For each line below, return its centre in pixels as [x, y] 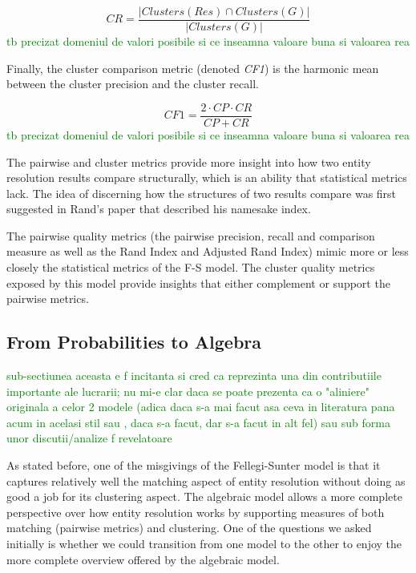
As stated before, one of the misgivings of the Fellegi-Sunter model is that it [194, 465]
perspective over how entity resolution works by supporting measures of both [196, 512]
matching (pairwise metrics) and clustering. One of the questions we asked [189, 528]
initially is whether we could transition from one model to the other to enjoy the [204, 543]
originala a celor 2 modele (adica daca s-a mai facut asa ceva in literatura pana [201, 407]
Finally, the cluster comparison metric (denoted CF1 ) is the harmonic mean [193, 68]
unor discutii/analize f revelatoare [89, 438]
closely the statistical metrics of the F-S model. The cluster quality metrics [191, 267]
